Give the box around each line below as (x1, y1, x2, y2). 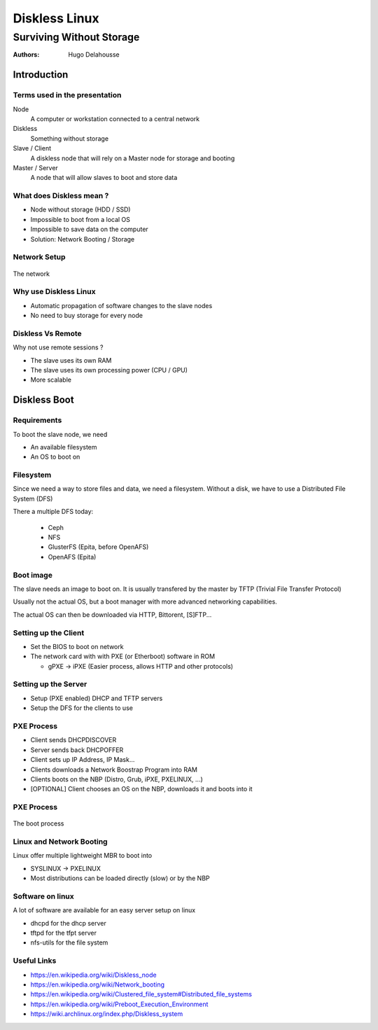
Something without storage (30, 134, 108, 143)
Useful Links (13, 956, 57, 966)
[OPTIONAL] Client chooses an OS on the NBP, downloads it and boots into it (30, 785, 253, 793)
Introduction (13, 69, 69, 81)
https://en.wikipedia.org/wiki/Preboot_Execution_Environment (30, 1000, 209, 1008)
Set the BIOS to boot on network (30, 642, 124, 650)
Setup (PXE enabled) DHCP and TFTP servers (30, 694, 163, 702)
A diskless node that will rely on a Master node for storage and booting (30, 154, 235, 162)
